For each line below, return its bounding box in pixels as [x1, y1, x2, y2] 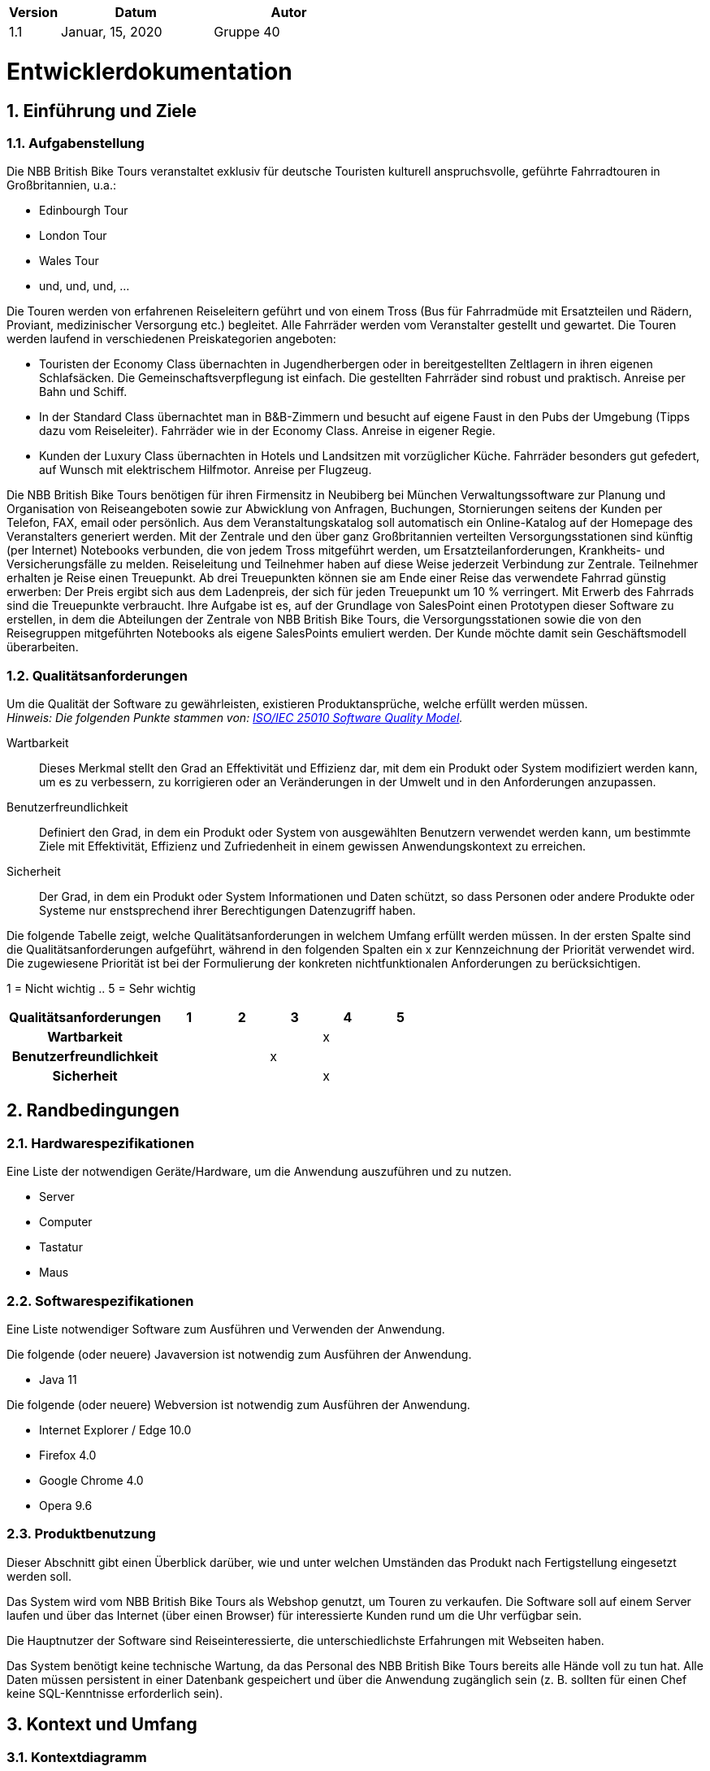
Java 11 [39, 1373, 77, 1387]
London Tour [39, 228, 107, 243]
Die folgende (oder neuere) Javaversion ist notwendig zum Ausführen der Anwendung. [6, 1347, 472, 1362]
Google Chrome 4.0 [39, 1473, 144, 1488]
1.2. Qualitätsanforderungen [6, 667, 188, 684]
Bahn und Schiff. [39, 385, 128, 399]
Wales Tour [39, 254, 99, 268]
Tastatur [39, 1240, 83, 1255]
